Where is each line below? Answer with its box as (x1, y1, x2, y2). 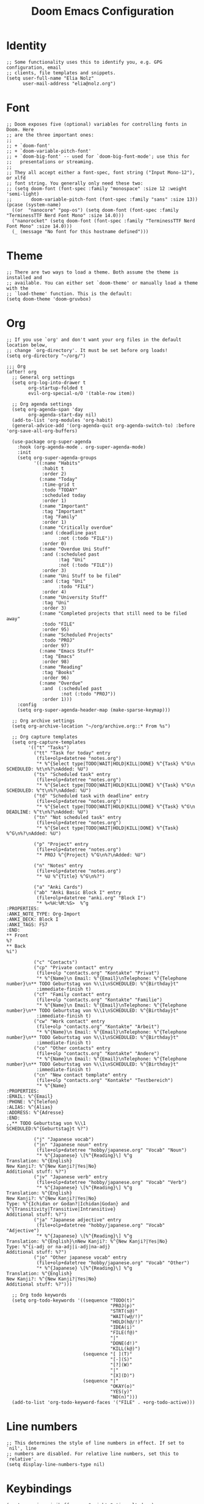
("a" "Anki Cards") (33, 884, 84, 890)
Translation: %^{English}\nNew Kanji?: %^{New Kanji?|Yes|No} (6, 1238, 168, 1245)
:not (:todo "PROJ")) (60, 691, 116, 697)
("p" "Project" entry (33, 841, 89, 847)
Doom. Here (6, 126, 34, 132)
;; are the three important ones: (6, 132, 95, 138)
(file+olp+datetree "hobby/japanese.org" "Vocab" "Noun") (36, 1147, 188, 1153)
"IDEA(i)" (110, 1324, 136, 1330)
